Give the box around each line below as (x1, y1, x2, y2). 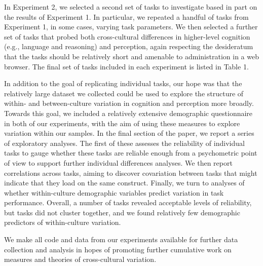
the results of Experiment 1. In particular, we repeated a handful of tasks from (4, 11, 249, 22)
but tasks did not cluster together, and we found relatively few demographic (4, 207, 240, 217)
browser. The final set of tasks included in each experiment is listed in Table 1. (4, 61, 249, 71)
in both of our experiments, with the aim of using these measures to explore (4, 118, 240, 128)
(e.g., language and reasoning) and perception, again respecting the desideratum (4, 41, 253, 52)
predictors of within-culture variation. (4, 217, 121, 227)
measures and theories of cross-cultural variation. (4, 254, 157, 264)
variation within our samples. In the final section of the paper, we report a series (4, 128, 254, 138)
